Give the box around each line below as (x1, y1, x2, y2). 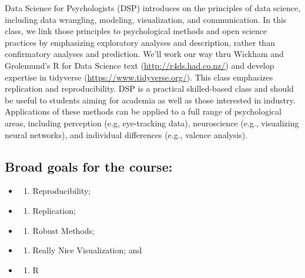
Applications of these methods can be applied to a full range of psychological (5, 105, 281, 118)
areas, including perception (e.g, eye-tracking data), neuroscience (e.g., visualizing (5, 116, 299, 129)
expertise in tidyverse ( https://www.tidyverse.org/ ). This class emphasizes (5, 71, 273, 83)
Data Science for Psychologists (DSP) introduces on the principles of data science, (5, 2, 301, 14)
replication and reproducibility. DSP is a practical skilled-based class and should (5, 82, 294, 95)
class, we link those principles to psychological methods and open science (5, 25, 267, 37)
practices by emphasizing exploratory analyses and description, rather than (5, 36, 275, 48)
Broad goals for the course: (5, 157, 173, 175)
